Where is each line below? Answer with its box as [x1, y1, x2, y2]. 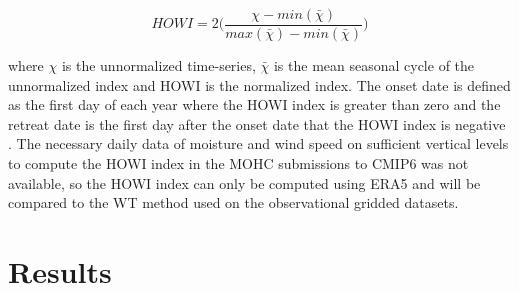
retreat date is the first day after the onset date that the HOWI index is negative [8, 113, 506, 134]
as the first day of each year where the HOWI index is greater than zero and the [8, 94, 501, 115]
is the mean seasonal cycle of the [273, 55, 475, 76]
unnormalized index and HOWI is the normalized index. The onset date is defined [8, 74, 511, 95]
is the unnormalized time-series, [61, 55, 256, 76]
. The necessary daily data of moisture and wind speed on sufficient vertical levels [8, 133, 509, 154]
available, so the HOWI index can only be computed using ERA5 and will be [8, 172, 481, 193]
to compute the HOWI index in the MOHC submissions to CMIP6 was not [8, 153, 469, 174]
